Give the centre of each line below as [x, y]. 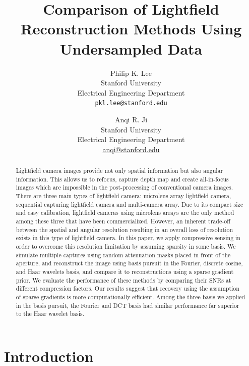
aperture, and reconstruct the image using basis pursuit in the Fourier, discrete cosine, [129, 263]
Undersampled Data [131, 48]
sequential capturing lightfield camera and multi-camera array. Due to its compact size [130, 204]
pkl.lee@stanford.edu [131, 103]
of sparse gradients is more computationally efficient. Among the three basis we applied [131, 296]
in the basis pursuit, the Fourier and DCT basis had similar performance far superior [128, 305]
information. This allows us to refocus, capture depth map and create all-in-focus [122, 179]
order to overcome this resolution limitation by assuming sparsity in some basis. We [126, 246]
